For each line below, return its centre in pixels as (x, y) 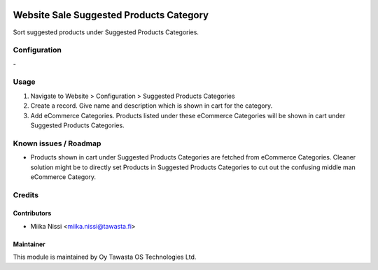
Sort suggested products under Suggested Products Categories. (106, 32)
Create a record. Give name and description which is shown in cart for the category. (152, 106)
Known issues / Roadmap (57, 143)
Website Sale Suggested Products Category (111, 15)
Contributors (32, 213)
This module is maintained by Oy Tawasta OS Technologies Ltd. (105, 257)
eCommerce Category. (63, 177)
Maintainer (29, 244)
